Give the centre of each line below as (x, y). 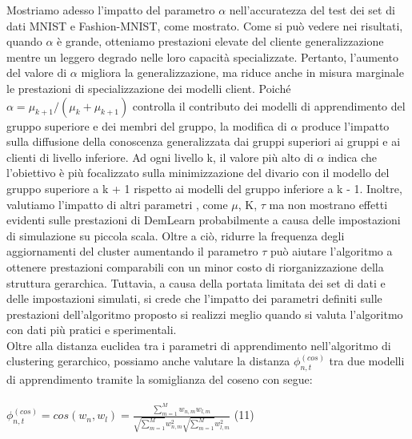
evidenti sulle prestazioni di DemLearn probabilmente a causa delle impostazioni (204, 220)
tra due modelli (367, 361)
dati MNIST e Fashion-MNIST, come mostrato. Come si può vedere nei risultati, (205, 25)
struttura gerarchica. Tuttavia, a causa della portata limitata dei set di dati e (196, 282)
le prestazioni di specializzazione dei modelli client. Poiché (149, 88)
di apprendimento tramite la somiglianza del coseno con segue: (160, 379)
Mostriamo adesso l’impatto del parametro (111, 10)
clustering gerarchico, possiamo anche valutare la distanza (148, 361)
